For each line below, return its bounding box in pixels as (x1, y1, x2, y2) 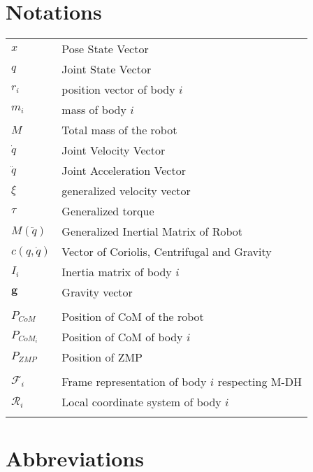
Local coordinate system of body (61, 394, 221, 410)
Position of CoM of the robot (61, 308, 204, 325)
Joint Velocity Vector (61, 142, 166, 159)
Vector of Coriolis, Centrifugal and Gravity (61, 243, 272, 260)
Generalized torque (61, 203, 154, 220)
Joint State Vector (61, 61, 152, 78)
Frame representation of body (61, 373, 207, 390)
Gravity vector (61, 284, 133, 301)
